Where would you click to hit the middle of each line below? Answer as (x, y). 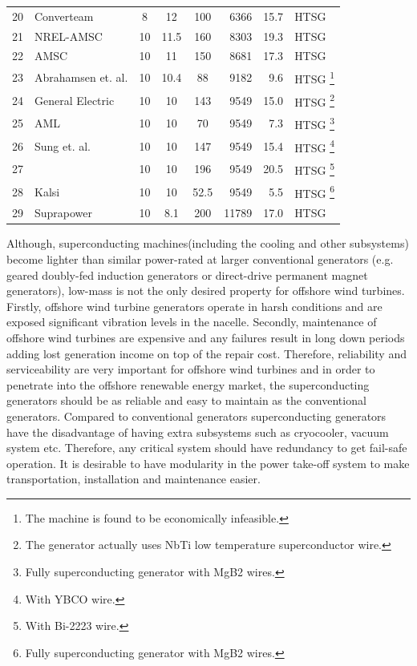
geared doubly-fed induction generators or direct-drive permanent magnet (187, 274)
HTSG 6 (315, 192)
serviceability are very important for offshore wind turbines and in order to (191, 369)
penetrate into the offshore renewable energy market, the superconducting (188, 384)
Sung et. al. (63, 145)
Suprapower (64, 213)
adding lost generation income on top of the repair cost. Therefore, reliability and (206, 353)
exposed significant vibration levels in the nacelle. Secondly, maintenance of (192, 322)
